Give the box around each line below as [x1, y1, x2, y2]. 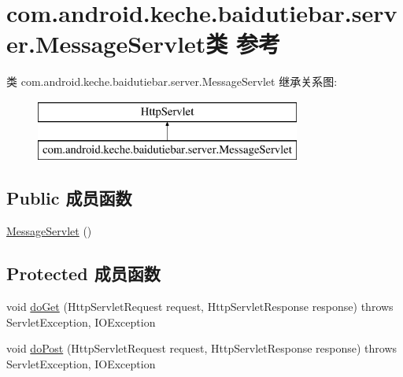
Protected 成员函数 [6, 261, 161, 286]
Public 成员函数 [6, 186, 132, 210]
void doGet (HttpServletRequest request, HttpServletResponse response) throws [6, 298, 394, 315]
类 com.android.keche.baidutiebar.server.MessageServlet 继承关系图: [6, 73, 338, 90]
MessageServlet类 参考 [35, 28, 281, 60]
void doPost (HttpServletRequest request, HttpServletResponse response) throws [6, 340, 397, 357]
